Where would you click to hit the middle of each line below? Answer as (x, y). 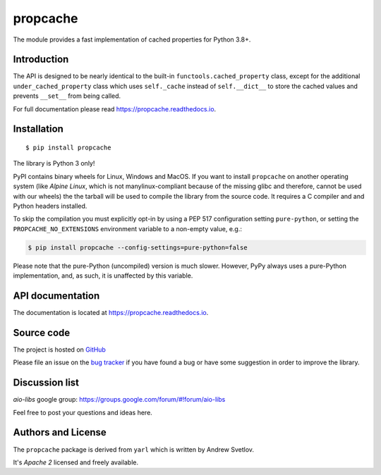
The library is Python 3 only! (54, 164)
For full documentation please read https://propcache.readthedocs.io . (115, 109)
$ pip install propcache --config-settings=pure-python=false (138, 247)
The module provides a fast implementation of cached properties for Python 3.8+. (132, 39)
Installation (38, 129)
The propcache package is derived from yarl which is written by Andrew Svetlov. (133, 449)
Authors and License (60, 432)
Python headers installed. (50, 206)
